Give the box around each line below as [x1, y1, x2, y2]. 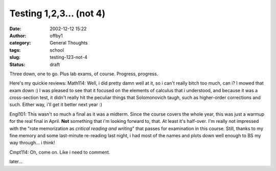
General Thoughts [50, 40, 88, 46]
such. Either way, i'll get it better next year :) [9, 101, 102, 108]
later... [9, 159, 23, 165]
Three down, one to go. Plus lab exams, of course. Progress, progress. [9, 71, 158, 77]
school [50, 47, 64, 53]
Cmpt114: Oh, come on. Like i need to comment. [9, 149, 110, 155]
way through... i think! [9, 140, 55, 146]
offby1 [50, 32, 63, 38]
